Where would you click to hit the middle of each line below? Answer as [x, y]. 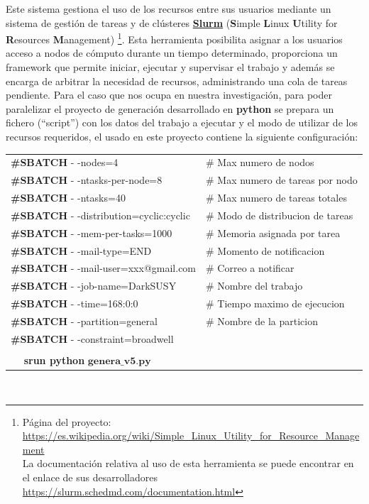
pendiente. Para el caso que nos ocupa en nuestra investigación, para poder [169, 95]
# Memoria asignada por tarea [273, 232]
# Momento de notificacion [265, 250]
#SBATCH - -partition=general [84, 321]
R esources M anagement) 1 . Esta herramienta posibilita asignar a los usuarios [174, 38]
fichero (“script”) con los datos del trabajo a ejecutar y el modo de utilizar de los [182, 122]
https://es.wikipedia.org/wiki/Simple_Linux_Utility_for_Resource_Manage [191, 435]
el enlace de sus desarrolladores [90, 477]
